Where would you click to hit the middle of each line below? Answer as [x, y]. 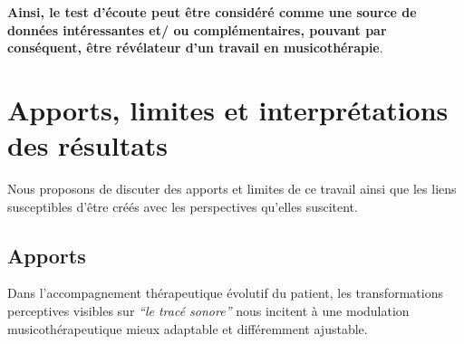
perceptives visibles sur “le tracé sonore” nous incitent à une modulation [208, 311]
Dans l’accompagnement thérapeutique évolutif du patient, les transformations [225, 293]
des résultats [88, 145]
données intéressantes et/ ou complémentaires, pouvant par [197, 29]
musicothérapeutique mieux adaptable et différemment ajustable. [188, 328]
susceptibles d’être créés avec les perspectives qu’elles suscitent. [183, 206]
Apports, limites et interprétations [228, 109]
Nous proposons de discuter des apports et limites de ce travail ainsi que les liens [232, 189]
